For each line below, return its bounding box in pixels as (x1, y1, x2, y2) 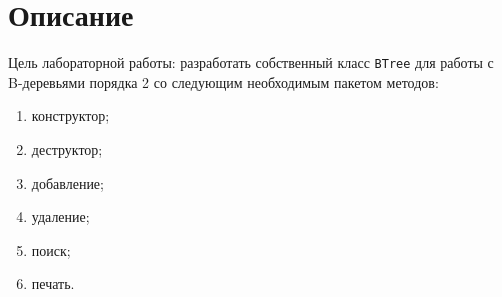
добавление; (31, 172, 104, 193)
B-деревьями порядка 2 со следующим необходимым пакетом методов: (8, 71, 439, 92)
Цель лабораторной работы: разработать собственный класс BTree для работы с (8, 52, 494, 73)
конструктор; (31, 105, 110, 126)
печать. (31, 273, 75, 294)
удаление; (31, 206, 90, 227)
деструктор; (31, 138, 103, 159)
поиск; (31, 239, 71, 260)
